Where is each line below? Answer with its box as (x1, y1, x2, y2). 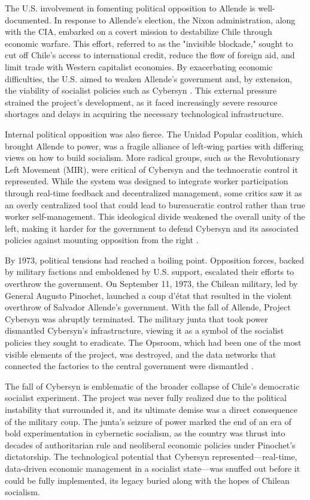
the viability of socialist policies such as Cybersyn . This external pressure (5, 84, 276, 97)
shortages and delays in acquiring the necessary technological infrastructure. (5, 107, 284, 120)
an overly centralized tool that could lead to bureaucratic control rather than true (5, 198, 305, 211)
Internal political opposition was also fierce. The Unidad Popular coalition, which (5, 127, 303, 140)
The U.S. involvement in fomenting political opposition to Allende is (5, 2, 256, 14)
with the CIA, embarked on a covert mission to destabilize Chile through (5, 25, 272, 38)
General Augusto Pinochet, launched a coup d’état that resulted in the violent (5, 289, 292, 301)
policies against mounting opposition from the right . (5, 233, 199, 246)
